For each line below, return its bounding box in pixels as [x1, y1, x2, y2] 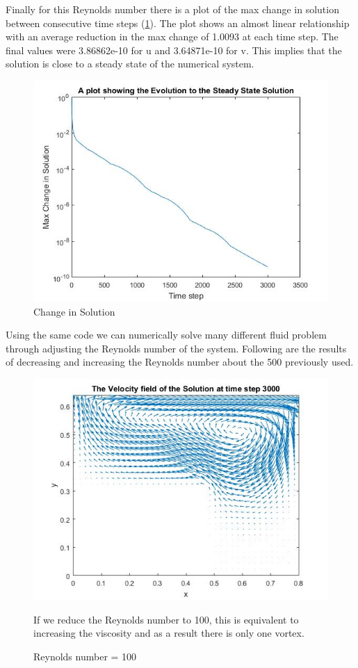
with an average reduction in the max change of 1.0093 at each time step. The [6, 29, 339, 44]
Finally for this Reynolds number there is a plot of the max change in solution [6, 2, 339, 16]
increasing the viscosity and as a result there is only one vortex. [33, 626, 304, 640]
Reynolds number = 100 [33, 649, 137, 663]
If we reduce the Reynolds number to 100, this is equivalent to [33, 612, 299, 626]
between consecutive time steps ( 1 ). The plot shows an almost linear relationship [6, 15, 350, 30]
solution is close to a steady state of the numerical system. [6, 56, 254, 71]
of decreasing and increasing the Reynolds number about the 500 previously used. [6, 355, 354, 369]
